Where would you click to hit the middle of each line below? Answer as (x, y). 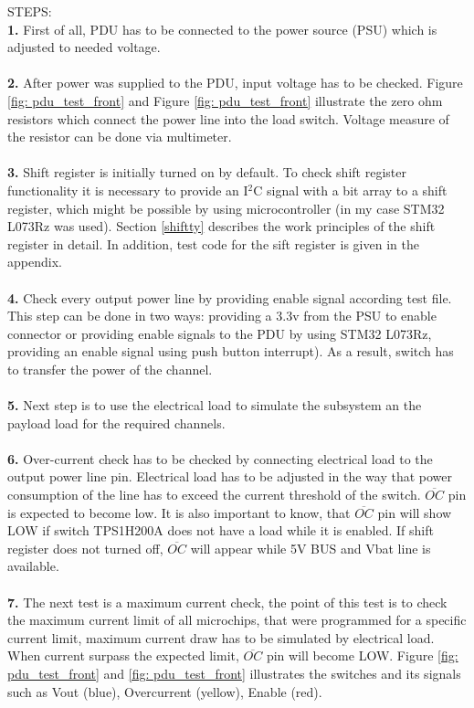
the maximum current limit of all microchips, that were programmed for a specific (237, 620)
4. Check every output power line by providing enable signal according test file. (230, 297)
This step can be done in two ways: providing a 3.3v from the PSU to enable (222, 316)
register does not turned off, (85, 548)
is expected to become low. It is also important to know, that (179, 512)
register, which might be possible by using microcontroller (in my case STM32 (226, 208)
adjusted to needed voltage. (84, 47)
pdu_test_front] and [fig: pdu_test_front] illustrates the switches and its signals (234, 673)
